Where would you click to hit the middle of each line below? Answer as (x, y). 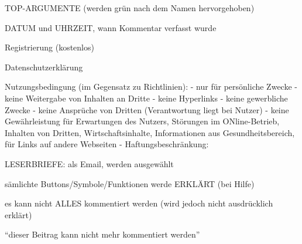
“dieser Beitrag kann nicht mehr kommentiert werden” (102, 234)
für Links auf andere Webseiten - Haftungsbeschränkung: (107, 144)
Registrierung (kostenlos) (49, 47)
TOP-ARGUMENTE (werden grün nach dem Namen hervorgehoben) (130, 8)
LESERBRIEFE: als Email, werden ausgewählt (89, 163)
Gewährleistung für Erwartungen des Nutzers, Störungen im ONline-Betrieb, (142, 121)
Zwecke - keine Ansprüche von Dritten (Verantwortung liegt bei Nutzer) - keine (147, 109)
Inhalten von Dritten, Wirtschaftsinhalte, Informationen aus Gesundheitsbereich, (150, 132)
